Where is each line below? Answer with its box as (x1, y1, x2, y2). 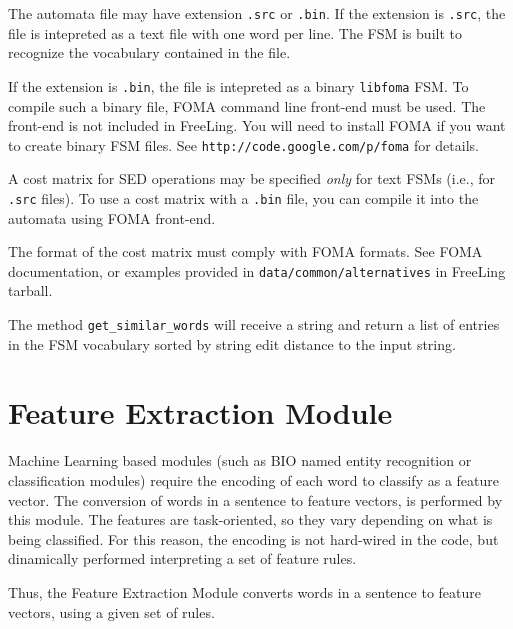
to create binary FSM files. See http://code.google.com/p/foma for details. (8, 134, 479, 155)
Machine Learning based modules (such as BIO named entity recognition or (8, 450, 472, 471)
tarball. (8, 280, 53, 301)
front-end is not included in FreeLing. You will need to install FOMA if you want (8, 115, 506, 136)
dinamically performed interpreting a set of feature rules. (8, 548, 357, 569)
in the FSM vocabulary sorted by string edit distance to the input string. (8, 333, 456, 354)
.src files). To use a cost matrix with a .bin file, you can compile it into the (8, 187, 479, 208)
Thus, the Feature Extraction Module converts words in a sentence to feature (8, 581, 481, 602)
